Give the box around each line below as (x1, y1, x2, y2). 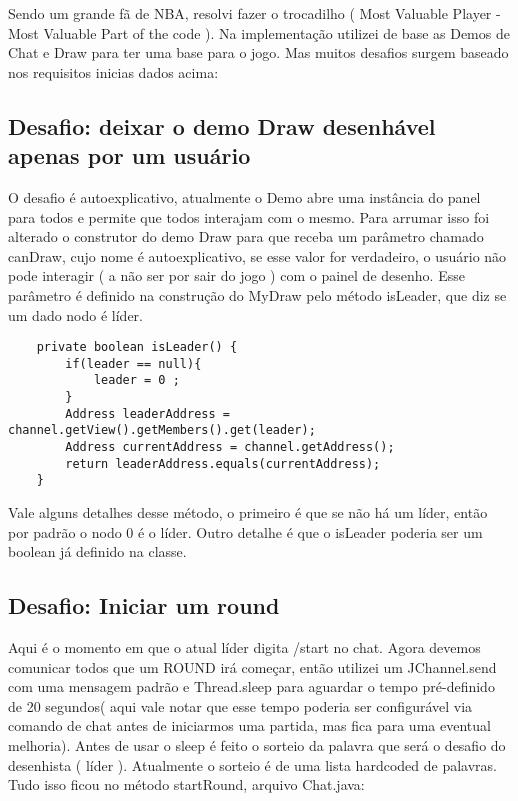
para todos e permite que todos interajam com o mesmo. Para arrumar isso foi (8, 206, 490, 227)
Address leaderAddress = (65, 406, 230, 421)
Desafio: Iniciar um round (8, 590, 280, 621)
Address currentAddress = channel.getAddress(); (65, 440, 395, 455)
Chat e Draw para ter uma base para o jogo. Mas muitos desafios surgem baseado (8, 42, 509, 63)
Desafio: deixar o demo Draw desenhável (8, 110, 436, 141)
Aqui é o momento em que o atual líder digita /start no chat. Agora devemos (8, 637, 481, 658)
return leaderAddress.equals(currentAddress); (65, 456, 381, 471)
